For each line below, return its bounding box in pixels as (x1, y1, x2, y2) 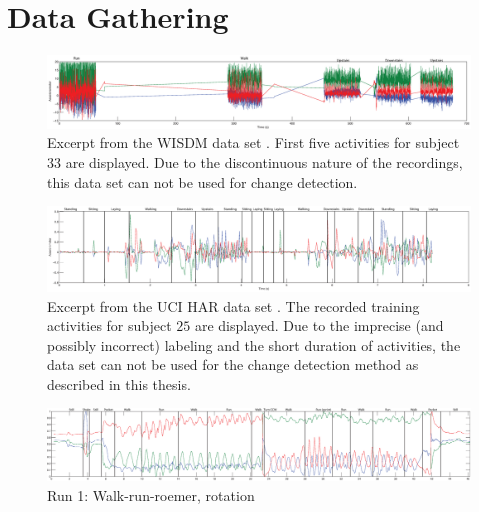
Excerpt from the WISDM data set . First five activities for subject (47, 132, 460, 153)
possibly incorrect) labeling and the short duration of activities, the (47, 334, 461, 355)
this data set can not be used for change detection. (47, 171, 358, 192)
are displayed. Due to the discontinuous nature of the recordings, (65, 152, 463, 173)
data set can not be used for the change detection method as (47, 354, 419, 375)
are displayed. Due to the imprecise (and (194, 315, 444, 336)
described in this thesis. (47, 373, 191, 394)
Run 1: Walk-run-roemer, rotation (47, 484, 255, 505)
